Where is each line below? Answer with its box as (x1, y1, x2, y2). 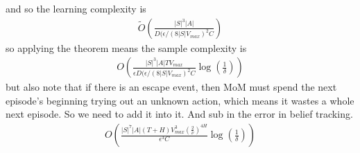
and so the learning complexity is (6, 1, 146, 15)
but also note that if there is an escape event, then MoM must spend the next (6, 80, 337, 94)
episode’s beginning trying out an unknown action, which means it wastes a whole (6, 93, 354, 107)
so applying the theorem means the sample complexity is (6, 40, 247, 55)
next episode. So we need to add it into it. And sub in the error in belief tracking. (6, 107, 353, 121)
